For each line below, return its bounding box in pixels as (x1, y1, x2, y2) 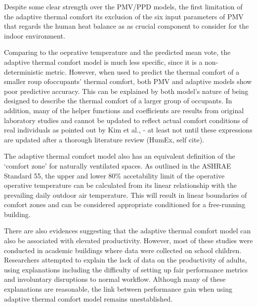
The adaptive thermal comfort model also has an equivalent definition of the (4, 151, 235, 161)
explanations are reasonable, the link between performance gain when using (4, 284, 233, 294)
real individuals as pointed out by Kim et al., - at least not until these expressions (4, 125, 253, 135)
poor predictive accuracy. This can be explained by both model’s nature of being (4, 86, 249, 96)
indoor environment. (4, 30, 65, 41)
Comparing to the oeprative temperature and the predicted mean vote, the (4, 47, 231, 57)
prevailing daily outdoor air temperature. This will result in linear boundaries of (4, 189, 247, 200)
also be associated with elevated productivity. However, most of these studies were (4, 235, 253, 246)
